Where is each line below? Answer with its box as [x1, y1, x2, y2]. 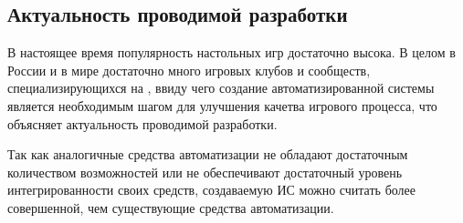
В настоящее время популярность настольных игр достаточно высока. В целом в [7, 43, 456, 62]
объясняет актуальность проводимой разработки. [7, 114, 278, 133]
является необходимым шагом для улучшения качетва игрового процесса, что [7, 96, 437, 115]
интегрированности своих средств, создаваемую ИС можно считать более [7, 180, 416, 199]
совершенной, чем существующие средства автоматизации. [7, 198, 334, 217]
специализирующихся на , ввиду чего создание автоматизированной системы [7, 78, 435, 97]
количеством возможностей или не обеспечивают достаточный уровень [7, 162, 403, 181]
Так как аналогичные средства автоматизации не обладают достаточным [7, 145, 408, 164]
